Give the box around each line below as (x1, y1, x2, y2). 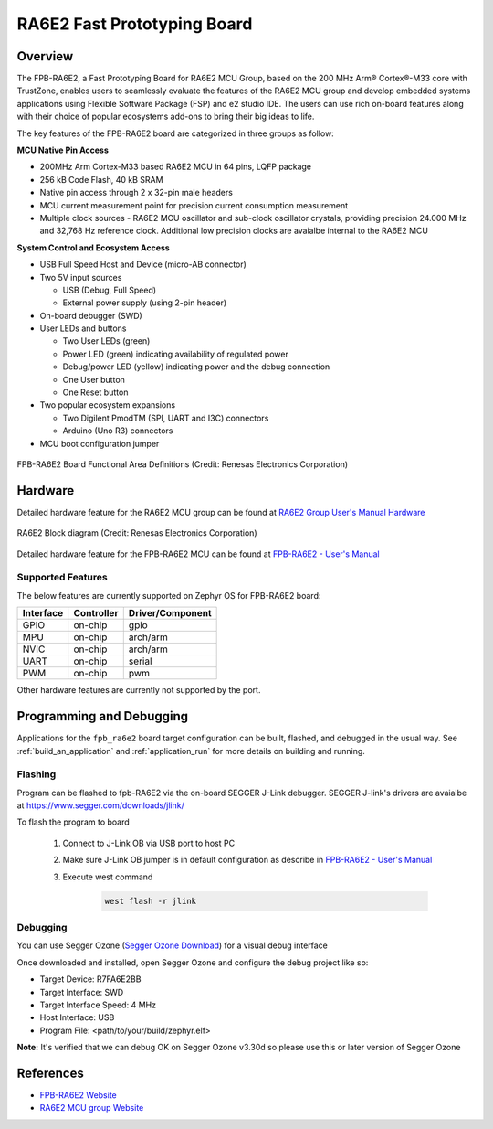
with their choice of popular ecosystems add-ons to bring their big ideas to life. (16, 111, 315, 122)
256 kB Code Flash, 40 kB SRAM (39, 174, 163, 185)
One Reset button (62, 387, 129, 398)
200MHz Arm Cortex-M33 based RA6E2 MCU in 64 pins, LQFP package (39, 161, 312, 173)
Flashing (16, 768, 57, 781)
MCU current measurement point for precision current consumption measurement (39, 199, 349, 210)
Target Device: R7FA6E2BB (39, 974, 142, 985)
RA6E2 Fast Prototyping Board (16, 14, 253, 34)
